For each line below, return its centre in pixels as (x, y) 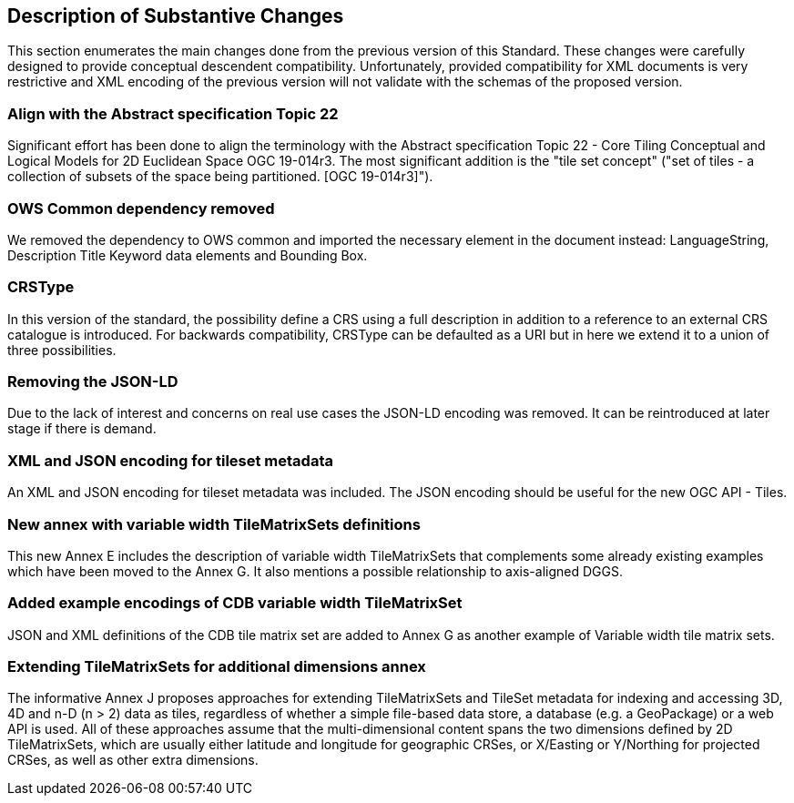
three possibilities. (62, 350)
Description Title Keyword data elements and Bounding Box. (188, 255)
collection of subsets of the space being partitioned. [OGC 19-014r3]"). (220, 177)
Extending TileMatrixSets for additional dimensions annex (217, 667)
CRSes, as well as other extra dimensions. (133, 760)
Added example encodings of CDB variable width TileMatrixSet (235, 603)
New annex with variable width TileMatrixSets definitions (214, 524)
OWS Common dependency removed (141, 208)
